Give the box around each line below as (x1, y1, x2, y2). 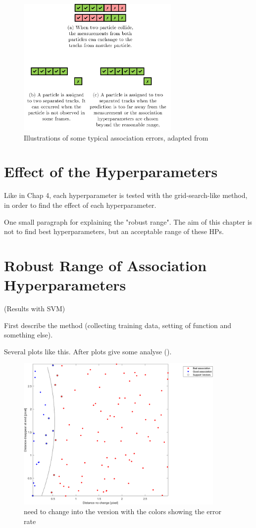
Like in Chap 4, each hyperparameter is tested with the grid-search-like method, (4, 190, 248, 200)
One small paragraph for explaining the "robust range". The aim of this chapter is (4, 216, 253, 227)
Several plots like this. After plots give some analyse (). (4, 346, 172, 356)
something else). (4, 330, 53, 340)
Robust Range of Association (4, 255, 207, 275)
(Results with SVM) (4, 303, 65, 314)
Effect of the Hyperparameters (4, 161, 218, 182)
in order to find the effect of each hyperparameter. (4, 199, 156, 210)
